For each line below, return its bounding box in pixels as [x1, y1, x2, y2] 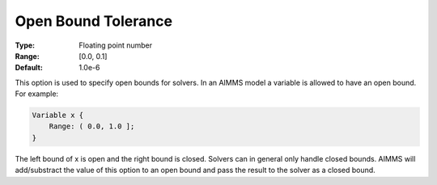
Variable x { [32, 111, 84, 120]
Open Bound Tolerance [15, 12, 173, 30]
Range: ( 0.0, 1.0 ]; [49, 122, 135, 131]
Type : [15, 40, 36, 50]
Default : [15, 63, 44, 73]
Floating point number [78, 40, 153, 50]
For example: [15, 89, 59, 99]
